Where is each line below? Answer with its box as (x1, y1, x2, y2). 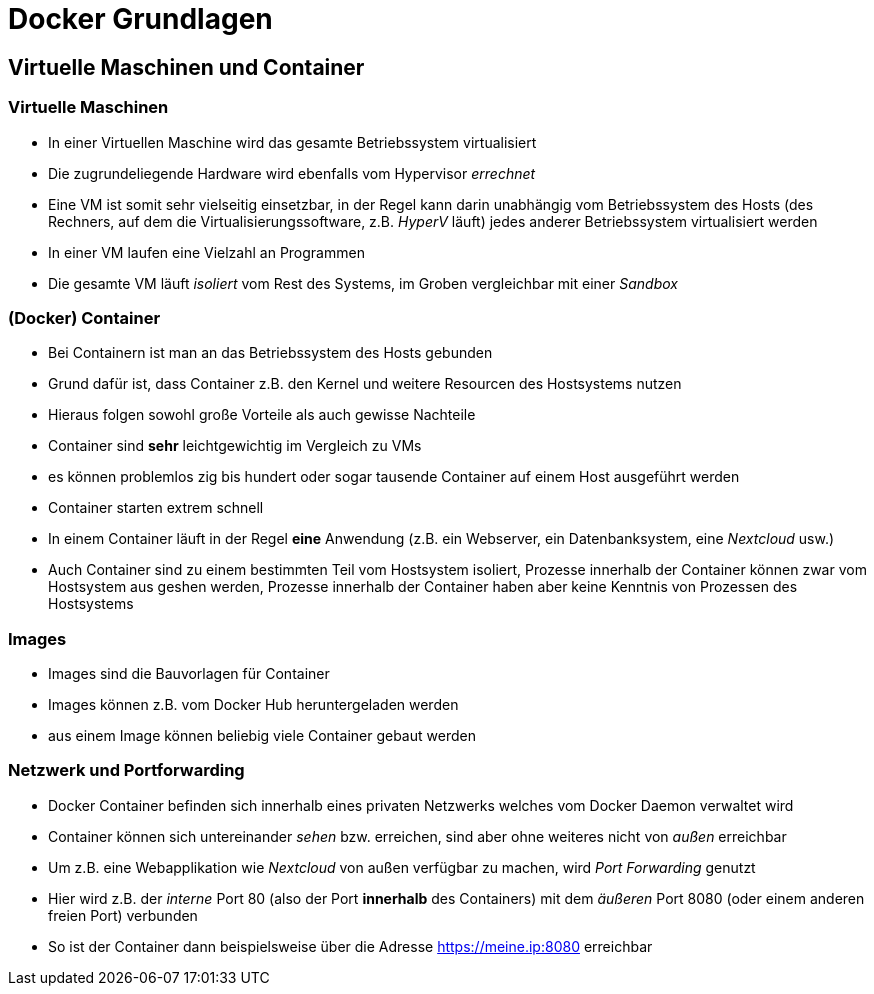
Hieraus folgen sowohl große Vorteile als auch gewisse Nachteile (48, 406, 476, 424)
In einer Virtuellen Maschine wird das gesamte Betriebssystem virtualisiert (48, 133, 537, 151)
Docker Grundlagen (8, 2, 273, 36)
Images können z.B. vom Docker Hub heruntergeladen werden (48, 696, 459, 714)
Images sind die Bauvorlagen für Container (48, 665, 330, 683)
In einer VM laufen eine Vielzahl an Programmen (48, 243, 365, 261)
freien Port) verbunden (48, 906, 198, 924)
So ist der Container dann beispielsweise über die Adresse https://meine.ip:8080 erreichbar (48, 937, 653, 955)
